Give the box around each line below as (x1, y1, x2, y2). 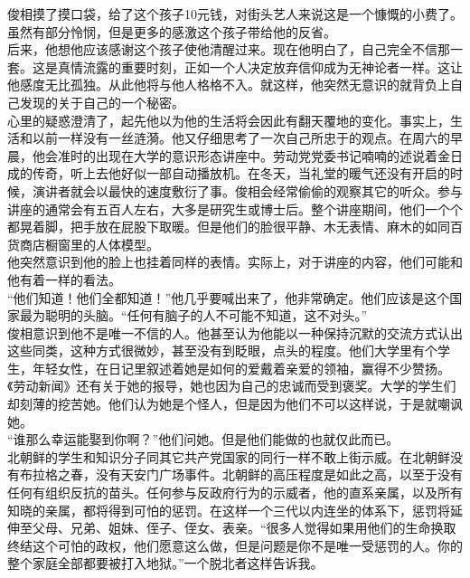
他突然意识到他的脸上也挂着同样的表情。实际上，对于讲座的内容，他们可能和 (7, 252, 463, 271)
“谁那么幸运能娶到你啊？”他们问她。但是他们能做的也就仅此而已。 (7, 430, 399, 449)
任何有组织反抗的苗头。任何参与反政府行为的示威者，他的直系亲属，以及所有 (7, 483, 463, 502)
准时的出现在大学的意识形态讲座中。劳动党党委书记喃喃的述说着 (57, 146, 437, 165)
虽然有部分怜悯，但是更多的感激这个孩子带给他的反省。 (7, 22, 336, 41)
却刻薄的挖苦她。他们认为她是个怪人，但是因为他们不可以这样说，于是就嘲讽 (7, 394, 463, 413)
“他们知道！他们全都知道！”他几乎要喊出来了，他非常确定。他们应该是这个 (7, 288, 450, 307)
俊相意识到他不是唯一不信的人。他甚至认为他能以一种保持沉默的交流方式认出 (7, 323, 463, 342)
